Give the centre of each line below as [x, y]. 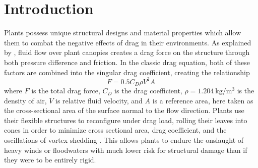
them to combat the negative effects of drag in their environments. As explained [128, 42]
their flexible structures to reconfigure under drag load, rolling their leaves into [126, 120]
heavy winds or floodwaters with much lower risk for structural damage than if [126, 150]
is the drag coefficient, [148, 91]
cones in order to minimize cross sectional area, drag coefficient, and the [115, 130]
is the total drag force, [66, 91]
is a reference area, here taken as [203, 100]
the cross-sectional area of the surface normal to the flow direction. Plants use [124, 110]
